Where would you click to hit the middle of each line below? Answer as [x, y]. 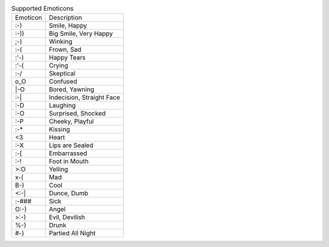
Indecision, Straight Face [84, 97]
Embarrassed [68, 153]
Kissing [59, 130]
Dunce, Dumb [69, 193]
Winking [61, 41]
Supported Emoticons [42, 9]
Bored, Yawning [72, 89]
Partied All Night [72, 233]
